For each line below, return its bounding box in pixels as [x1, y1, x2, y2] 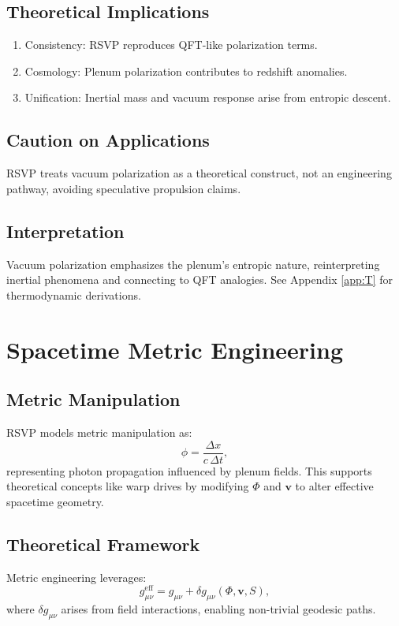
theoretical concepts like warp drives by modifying [6, 478, 249, 494]
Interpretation [6, 218, 125, 243]
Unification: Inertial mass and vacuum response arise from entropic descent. [24, 89, 391, 106]
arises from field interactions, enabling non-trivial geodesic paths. [61, 601, 376, 617]
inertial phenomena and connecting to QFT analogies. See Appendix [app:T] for [6, 271, 393, 288]
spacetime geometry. [6, 493, 104, 509]
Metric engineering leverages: [6, 568, 147, 585]
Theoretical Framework [6, 531, 200, 556]
